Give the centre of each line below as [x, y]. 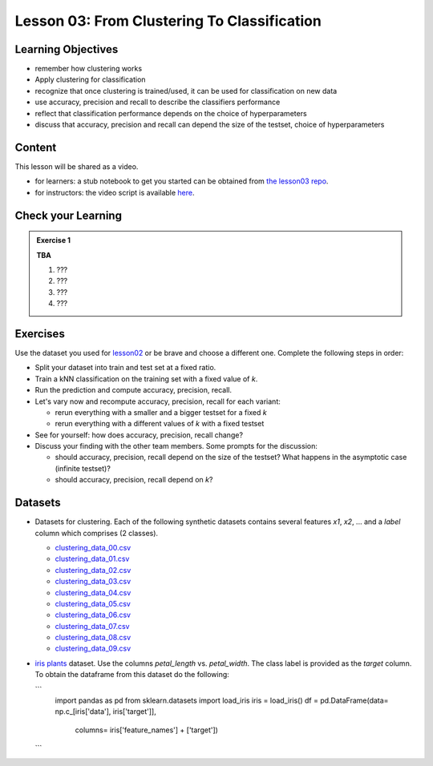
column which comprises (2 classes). [97, 533]
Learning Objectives [67, 49]
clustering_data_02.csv [93, 570]
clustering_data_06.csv [93, 615]
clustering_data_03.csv [93, 582]
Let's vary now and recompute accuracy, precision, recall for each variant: [158, 401]
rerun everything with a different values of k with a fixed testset [160, 424]
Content [36, 147]
